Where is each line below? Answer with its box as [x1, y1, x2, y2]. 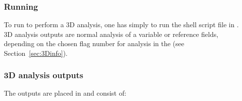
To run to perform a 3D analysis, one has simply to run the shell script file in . [4, 19, 239, 30]
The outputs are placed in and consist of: [4, 87, 126, 98]
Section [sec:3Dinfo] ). [4, 48, 68, 58]
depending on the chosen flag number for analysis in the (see [4, 38, 184, 49]
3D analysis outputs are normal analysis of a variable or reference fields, [4, 29, 219, 39]
